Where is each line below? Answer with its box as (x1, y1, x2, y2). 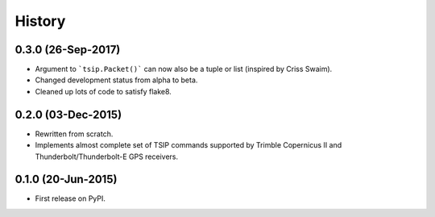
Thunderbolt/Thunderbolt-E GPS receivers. (35, 152, 179, 161)
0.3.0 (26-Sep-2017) (14, 43, 121, 56)
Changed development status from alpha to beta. (35, 75, 198, 85)
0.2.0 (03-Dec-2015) (14, 107, 122, 121)
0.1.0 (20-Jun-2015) (14, 173, 118, 186)
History (14, 12, 66, 30)
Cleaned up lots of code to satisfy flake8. (35, 86, 172, 96)
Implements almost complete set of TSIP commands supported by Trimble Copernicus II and (35, 140, 342, 150)
